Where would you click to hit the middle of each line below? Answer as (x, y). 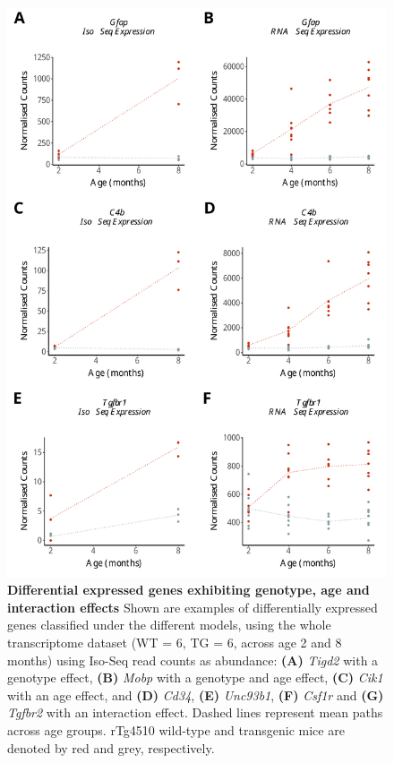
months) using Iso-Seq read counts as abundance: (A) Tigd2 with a (193, 660)
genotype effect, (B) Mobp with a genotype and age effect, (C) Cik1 (195, 677)
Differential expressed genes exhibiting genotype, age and (188, 590)
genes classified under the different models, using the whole (169, 625)
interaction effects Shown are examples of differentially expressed (193, 607)
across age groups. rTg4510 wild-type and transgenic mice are (176, 729)
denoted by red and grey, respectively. (111, 747)
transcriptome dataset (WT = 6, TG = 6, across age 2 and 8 (175, 642)
